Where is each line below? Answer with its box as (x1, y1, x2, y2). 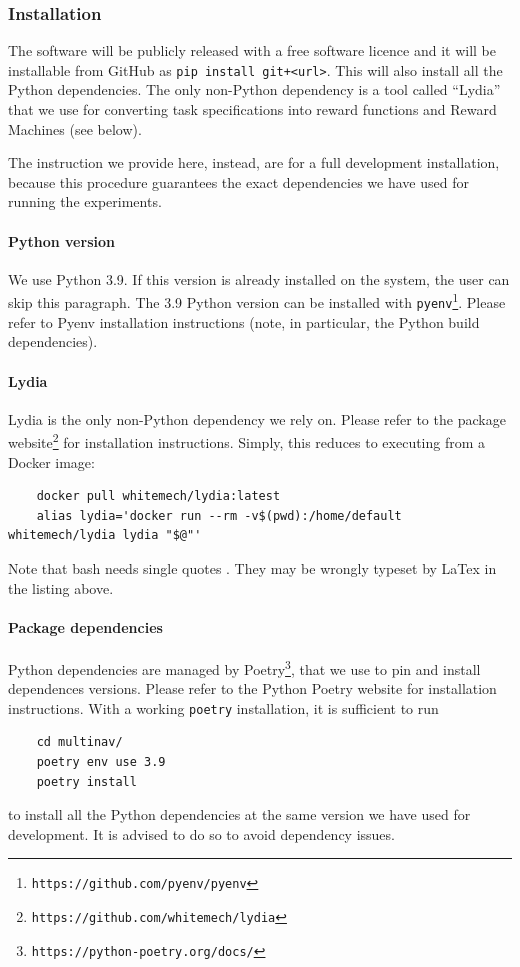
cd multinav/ (36, 735, 123, 750)
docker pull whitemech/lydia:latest (36, 489, 281, 504)
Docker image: (8, 451, 95, 472)
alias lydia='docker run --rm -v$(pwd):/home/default (36, 508, 402, 523)
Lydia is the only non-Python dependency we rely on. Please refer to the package (8, 408, 506, 429)
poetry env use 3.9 (36, 755, 166, 770)
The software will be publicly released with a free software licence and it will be (8, 40, 497, 61)
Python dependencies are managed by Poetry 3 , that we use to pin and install (8, 655, 481, 679)
